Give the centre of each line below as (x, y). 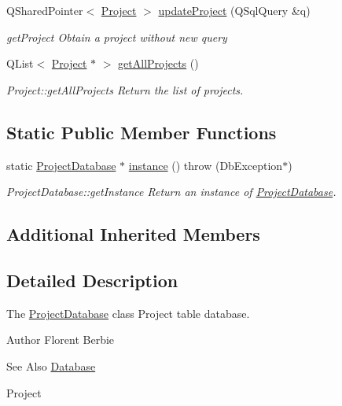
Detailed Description (92, 280)
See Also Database (51, 365)
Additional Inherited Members (133, 234)
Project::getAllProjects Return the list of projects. (125, 89)
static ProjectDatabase (61, 165)
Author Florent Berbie (61, 340)
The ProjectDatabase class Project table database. (128, 313)
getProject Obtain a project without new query (117, 37)
